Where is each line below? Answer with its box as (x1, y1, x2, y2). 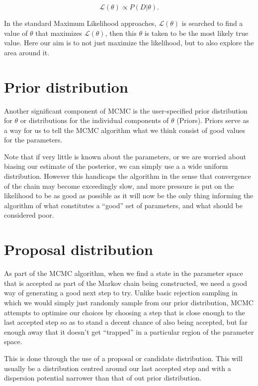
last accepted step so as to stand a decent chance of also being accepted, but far (4, 317, 248, 327)
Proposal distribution (4, 239, 153, 259)
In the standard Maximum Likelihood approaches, (4, 18, 157, 28)
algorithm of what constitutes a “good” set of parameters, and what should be (4, 200, 243, 210)
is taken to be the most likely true (144, 27, 249, 38)
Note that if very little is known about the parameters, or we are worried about (4, 151, 246, 161)
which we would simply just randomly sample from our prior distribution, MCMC (4, 297, 254, 307)
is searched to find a (181, 18, 243, 28)
